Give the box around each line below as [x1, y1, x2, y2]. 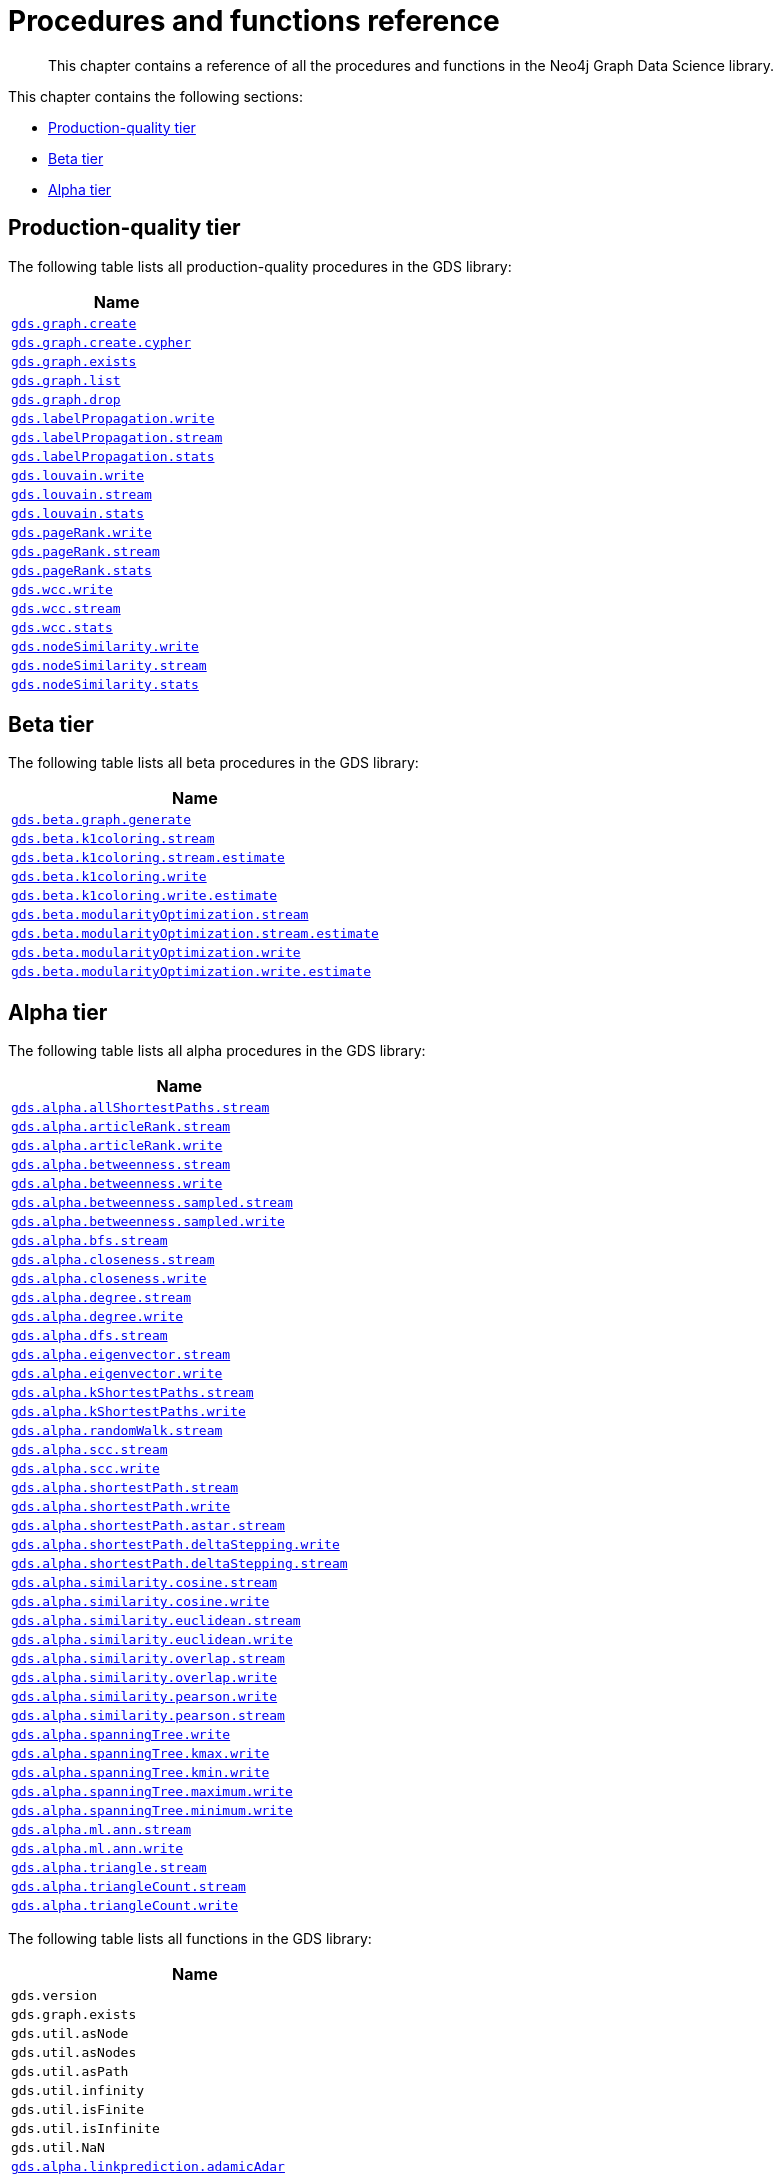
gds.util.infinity [11, 2083, 145, 2099]
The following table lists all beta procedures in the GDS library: [8, 754, 419, 772]
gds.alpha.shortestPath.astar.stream [11, 1518, 285, 1534]
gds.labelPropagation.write [11, 410, 215, 426]
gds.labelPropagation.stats [11, 448, 215, 464]
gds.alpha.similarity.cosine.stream [11, 1575, 278, 1591]
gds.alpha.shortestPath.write [11, 1499, 231, 1515]
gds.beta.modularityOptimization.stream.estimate [11, 926, 379, 942]
